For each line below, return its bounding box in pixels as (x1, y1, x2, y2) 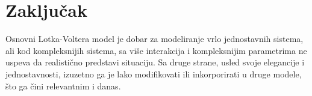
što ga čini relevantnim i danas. (5, 79, 121, 92)
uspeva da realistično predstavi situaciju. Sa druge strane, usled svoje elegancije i (5, 56, 305, 68)
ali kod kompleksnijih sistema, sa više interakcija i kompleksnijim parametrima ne (5, 44, 307, 56)
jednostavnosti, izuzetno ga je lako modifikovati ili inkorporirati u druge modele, (5, 67, 302, 80)
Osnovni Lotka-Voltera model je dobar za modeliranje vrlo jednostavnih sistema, (5, 32, 304, 45)
